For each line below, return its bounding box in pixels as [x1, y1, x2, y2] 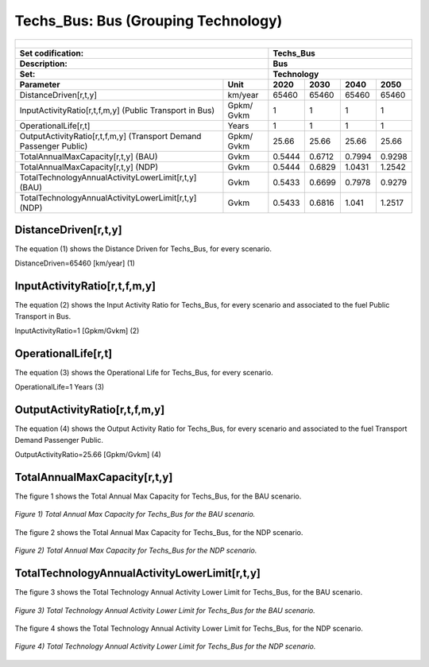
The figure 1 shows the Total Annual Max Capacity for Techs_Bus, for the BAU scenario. [14, 491, 302, 501]
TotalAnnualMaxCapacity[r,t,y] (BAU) [19, 151, 158, 162]
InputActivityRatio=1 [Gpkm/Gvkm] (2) [14, 326, 140, 335]
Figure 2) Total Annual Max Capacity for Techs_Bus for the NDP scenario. [14, 545, 257, 556]
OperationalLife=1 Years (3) [14, 382, 105, 392]
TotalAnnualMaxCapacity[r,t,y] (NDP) [19, 161, 159, 173]
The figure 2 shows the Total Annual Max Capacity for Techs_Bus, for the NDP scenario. [14, 527, 303, 537]
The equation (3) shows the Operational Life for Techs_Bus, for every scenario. [14, 368, 273, 378]
